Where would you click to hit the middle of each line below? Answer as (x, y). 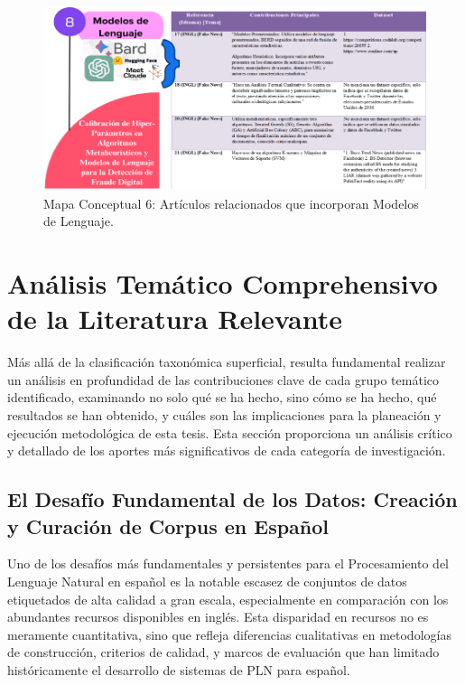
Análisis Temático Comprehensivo (223, 283)
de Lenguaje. (79, 221)
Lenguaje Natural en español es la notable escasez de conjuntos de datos (207, 582)
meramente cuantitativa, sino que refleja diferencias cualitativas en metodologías (229, 634)
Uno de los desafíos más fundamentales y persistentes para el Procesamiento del (228, 563)
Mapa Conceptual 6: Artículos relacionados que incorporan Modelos (231, 203)
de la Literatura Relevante (175, 319)
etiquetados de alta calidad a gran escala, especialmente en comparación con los (228, 599)
